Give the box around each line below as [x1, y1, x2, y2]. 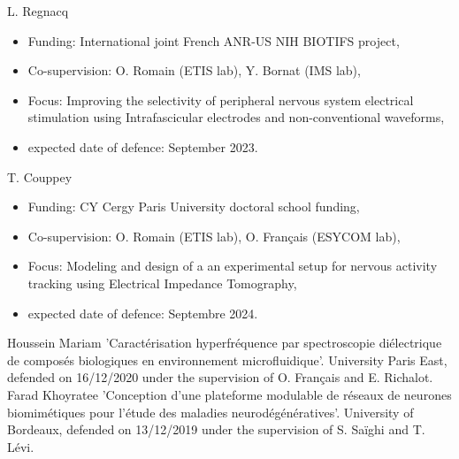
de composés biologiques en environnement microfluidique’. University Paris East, [7, 350, 448, 369]
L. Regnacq [7, 2, 69, 19]
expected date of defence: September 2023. [27, 137, 258, 156]
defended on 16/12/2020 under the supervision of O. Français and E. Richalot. [7, 368, 433, 386]
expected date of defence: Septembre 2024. [27, 303, 258, 322]
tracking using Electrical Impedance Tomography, [27, 273, 297, 292]
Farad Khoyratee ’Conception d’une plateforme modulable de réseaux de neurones [7, 385, 452, 403]
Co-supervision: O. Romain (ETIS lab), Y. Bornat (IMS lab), [27, 61, 361, 80]
